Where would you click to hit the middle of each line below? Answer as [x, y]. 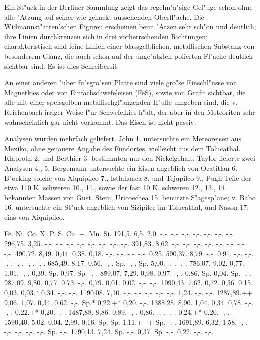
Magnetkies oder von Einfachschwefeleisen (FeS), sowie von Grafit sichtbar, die [125, 92]
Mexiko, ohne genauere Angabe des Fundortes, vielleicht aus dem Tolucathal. [122, 148]
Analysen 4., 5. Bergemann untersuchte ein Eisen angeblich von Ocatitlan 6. [121, 167]
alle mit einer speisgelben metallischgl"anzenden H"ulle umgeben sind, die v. [121, 102]
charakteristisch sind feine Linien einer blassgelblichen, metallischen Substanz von [129, 46]
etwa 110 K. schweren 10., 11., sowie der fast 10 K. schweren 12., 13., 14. [116, 188]
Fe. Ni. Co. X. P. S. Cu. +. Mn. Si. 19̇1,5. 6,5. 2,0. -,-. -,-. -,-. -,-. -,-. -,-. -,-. [119, 234]
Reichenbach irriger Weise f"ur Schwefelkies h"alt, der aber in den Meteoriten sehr [130, 111]
